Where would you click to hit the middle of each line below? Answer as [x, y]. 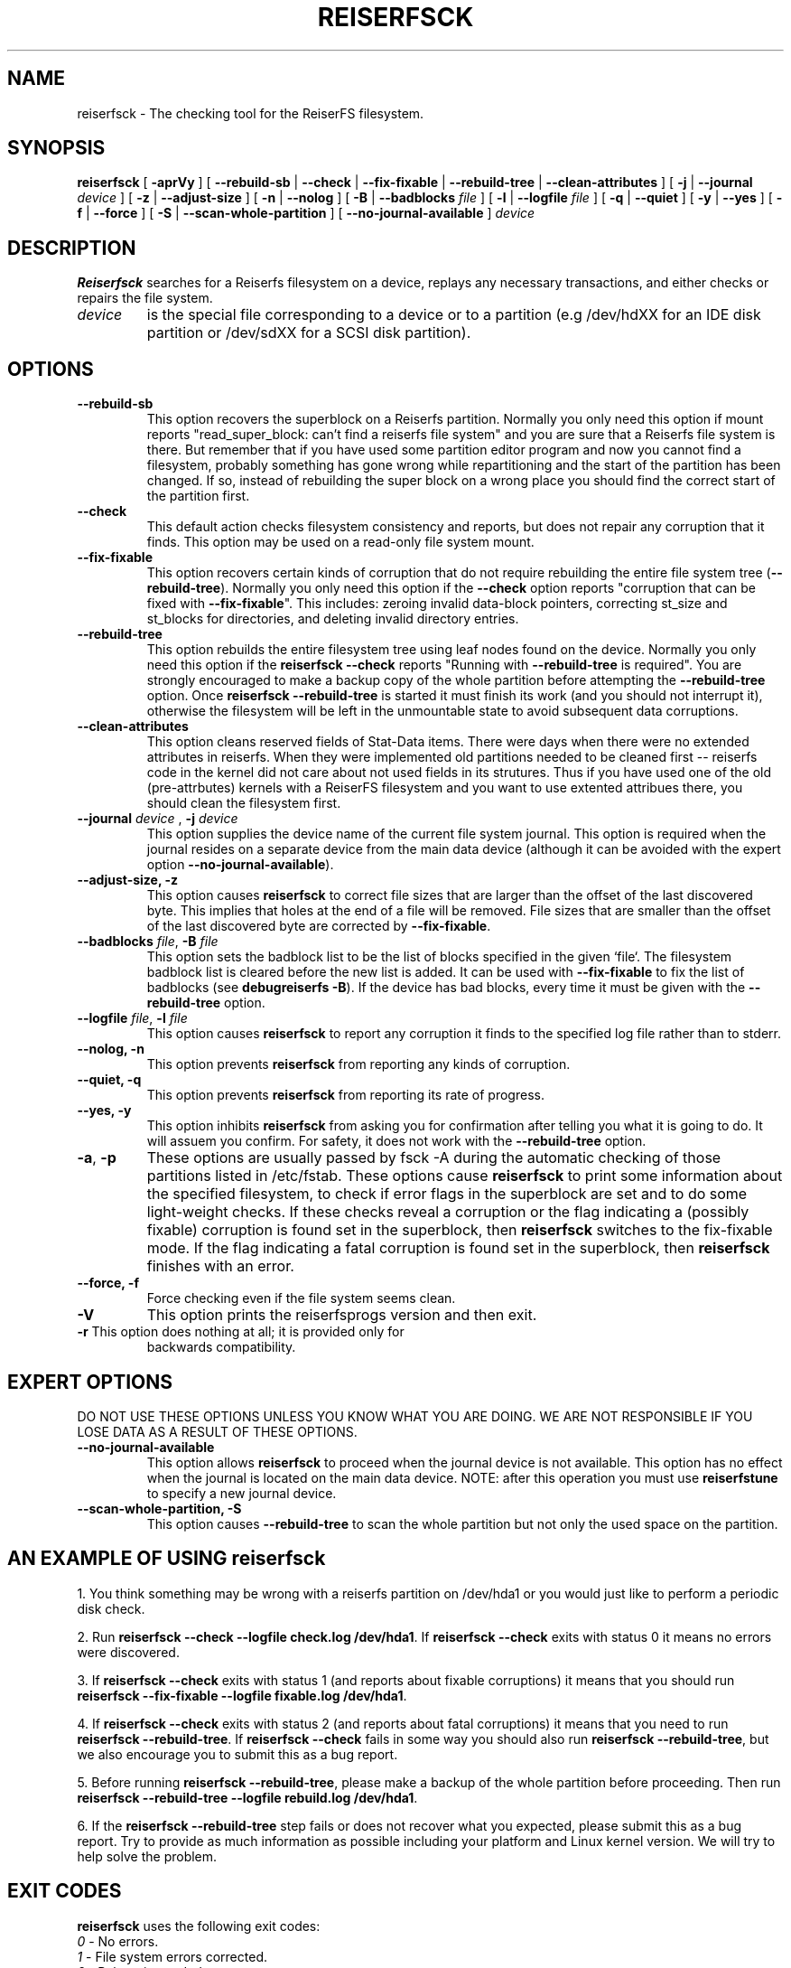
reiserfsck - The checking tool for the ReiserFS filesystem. [251, 113]
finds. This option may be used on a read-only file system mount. [340, 542]
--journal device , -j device [158, 819]
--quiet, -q [109, 1080]
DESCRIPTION [72, 248]
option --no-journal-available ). [240, 865]
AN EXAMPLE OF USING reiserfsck [167, 1559]
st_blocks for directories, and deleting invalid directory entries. [333, 619]
